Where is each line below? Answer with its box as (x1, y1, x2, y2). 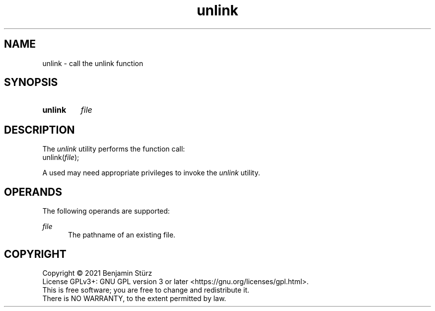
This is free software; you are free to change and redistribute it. (42, 285, 250, 294)
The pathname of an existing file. (68, 231, 176, 239)
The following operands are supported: (42, 207, 170, 216)
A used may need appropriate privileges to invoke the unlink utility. (42, 168, 260, 177)
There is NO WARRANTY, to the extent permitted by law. (42, 294, 226, 303)
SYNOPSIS (4, 76, 58, 89)
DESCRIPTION (4, 123, 75, 136)
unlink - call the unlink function (42, 59, 144, 68)
